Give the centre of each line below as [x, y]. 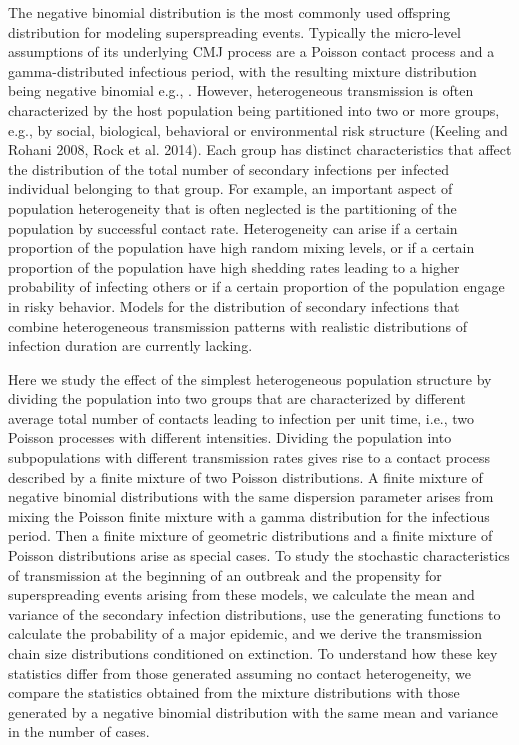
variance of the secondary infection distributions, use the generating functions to [254, 613]
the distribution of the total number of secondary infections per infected [229, 168]
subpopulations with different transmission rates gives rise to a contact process [249, 457]
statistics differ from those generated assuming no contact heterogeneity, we [239, 672]
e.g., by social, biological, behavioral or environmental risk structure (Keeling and [258, 129]
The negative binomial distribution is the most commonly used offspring [229, 12]
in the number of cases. [79, 731]
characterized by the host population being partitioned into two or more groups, [254, 109]
